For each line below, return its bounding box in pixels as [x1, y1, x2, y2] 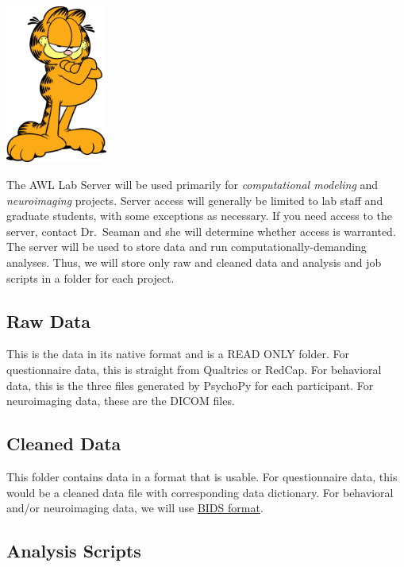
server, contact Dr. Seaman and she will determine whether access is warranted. [6, 222, 396, 239]
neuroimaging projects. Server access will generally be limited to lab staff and [6, 191, 383, 208]
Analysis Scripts [6, 538, 141, 563]
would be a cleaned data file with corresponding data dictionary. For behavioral [6, 484, 394, 500]
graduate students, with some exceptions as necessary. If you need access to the [6, 207, 393, 224]
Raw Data [6, 308, 91, 333]
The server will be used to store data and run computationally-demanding [6, 238, 367, 255]
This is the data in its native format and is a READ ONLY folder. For [6, 345, 349, 362]
